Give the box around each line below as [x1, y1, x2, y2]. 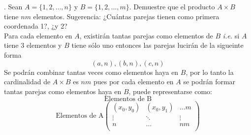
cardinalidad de [4, 76, 51, 87]
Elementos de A [56, 112, 104, 119]
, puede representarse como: [128, 86, 212, 96]
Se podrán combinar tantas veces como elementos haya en [4, 67, 179, 77]
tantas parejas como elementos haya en [4, 86, 122, 96]
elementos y [26, 40, 62, 50]
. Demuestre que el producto [129, 1, 215, 11]
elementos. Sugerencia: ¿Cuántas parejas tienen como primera [33, 11, 220, 21]
